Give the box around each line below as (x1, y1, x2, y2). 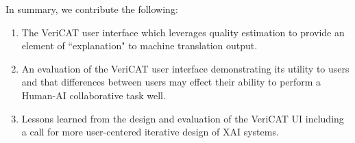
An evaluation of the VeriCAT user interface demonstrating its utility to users (21, 61, 350, 75)
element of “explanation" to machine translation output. (21, 38, 258, 53)
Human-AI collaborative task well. (21, 88, 166, 102)
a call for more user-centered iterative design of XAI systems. (21, 125, 279, 139)
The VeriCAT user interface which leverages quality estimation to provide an (21, 25, 345, 39)
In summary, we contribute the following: (5, 2, 178, 16)
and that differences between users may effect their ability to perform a (21, 75, 321, 89)
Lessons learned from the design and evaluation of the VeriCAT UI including (21, 111, 344, 125)
